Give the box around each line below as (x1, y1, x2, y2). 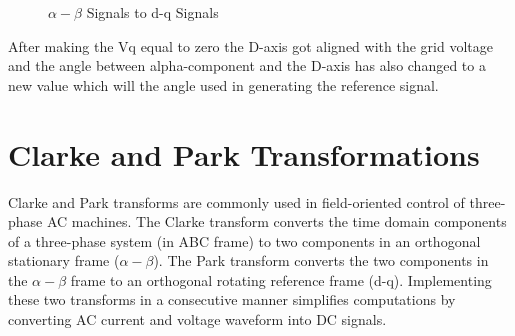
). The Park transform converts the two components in (153, 250, 489, 271)
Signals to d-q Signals (86, 2, 219, 22)
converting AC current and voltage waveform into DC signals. (8, 309, 387, 330)
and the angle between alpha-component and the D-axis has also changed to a (8, 55, 486, 76)
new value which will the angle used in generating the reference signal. (8, 74, 439, 95)
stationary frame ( (8, 250, 120, 271)
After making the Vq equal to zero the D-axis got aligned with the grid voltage (8, 35, 493, 56)
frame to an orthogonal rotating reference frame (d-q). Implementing (70, 269, 492, 290)
